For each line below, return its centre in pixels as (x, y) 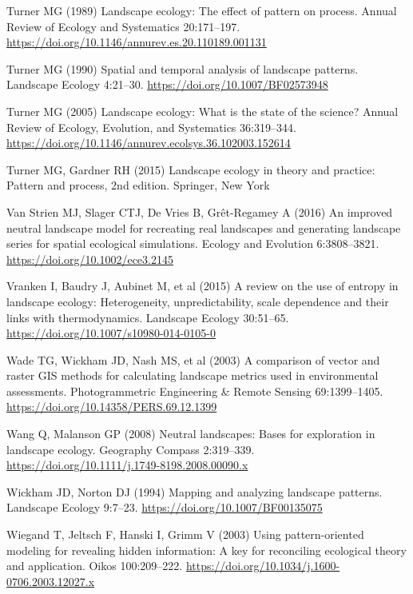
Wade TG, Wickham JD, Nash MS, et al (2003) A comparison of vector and (193, 359)
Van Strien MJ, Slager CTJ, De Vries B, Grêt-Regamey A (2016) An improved (200, 211)
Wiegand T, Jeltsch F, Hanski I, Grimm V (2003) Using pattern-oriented (185, 534)
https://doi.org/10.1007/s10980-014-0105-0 (111, 333)
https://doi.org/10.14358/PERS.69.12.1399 (112, 407)
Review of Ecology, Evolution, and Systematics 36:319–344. (151, 127)
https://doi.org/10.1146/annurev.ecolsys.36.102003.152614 (149, 143)
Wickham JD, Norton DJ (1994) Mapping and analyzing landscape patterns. (195, 491)
